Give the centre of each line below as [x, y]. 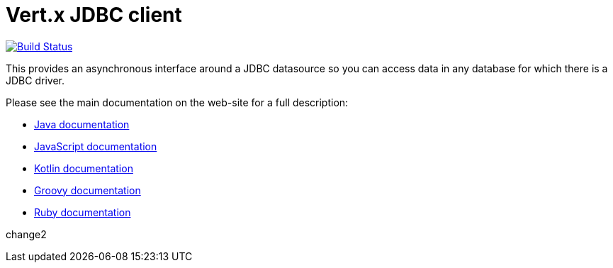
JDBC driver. [35, 80]
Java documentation [82, 124]
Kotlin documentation [84, 168]
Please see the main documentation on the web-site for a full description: [177, 102]
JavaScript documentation [96, 146]
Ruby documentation [83, 212]
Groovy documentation [88, 190]
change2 [26, 234]
